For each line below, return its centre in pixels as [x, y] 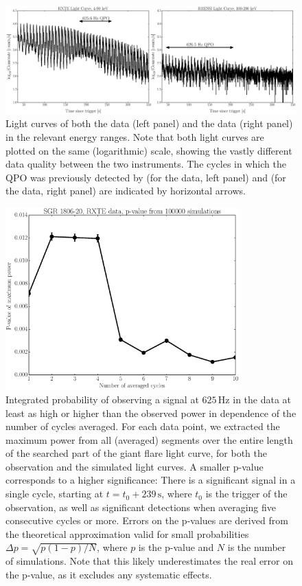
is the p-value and [176, 547]
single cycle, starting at [55, 494]
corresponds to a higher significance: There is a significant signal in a [151, 480]
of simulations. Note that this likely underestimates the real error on [150, 561]
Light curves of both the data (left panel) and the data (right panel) [149, 123]
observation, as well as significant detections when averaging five [141, 507]
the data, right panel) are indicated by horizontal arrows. [126, 191]
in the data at [262, 399]
